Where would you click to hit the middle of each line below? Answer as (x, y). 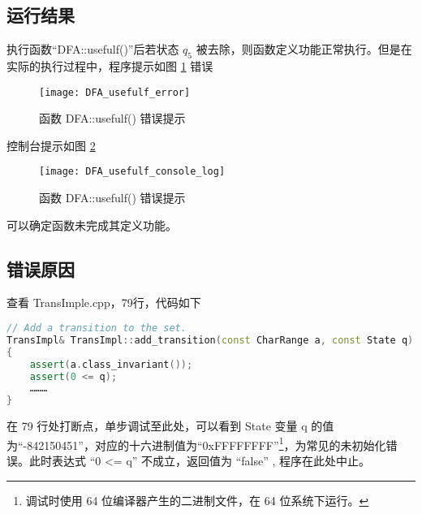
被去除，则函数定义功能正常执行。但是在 (304, 49)
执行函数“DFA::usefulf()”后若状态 (93, 49)
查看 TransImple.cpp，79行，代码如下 (104, 302)
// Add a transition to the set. (97, 328)
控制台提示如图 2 (51, 145)
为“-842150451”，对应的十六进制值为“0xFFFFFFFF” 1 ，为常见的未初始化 (196, 443)
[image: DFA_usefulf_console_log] (132, 172)
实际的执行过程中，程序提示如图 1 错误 (110, 66)
